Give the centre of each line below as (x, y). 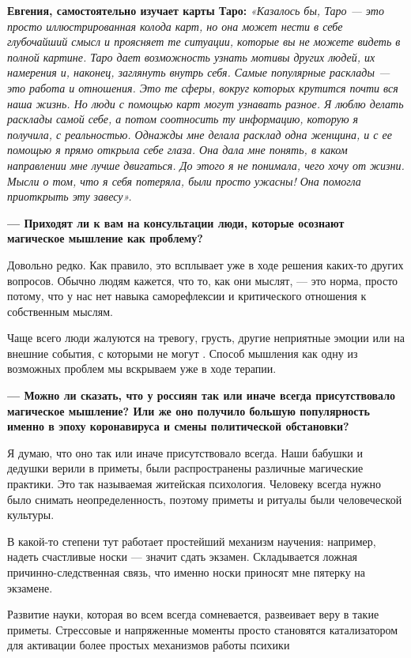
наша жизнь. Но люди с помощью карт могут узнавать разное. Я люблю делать (205, 103)
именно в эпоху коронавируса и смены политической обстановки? (178, 426)
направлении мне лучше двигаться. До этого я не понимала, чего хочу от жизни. (206, 165)
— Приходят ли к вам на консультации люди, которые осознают (176, 222)
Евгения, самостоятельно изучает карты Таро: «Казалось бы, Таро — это (196, 10)
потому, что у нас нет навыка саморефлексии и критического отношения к (187, 296)
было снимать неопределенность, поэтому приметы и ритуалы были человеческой (205, 499)
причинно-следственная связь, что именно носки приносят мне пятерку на (187, 572)
